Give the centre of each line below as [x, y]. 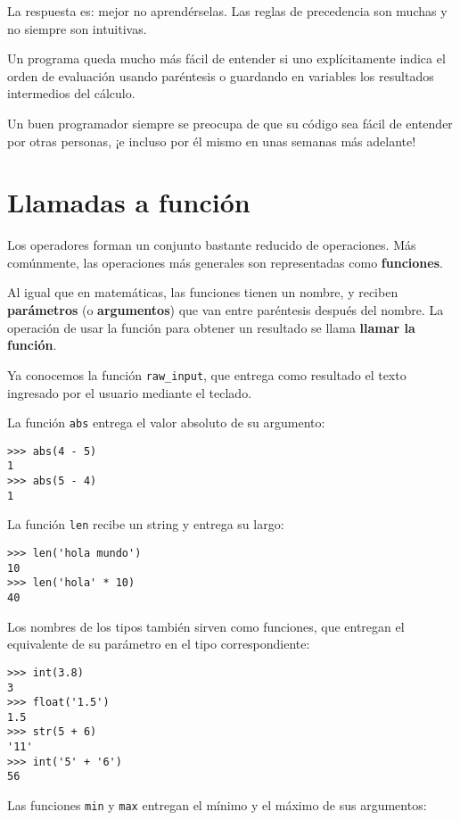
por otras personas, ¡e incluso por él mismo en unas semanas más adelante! [212, 141]
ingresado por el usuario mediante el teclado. [130, 392]
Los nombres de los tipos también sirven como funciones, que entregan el [206, 626]
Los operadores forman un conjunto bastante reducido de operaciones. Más [212, 245]
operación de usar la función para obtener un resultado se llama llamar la [211, 327]
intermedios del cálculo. [71, 93]
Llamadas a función [129, 202]
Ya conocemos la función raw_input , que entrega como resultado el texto [207, 374]
